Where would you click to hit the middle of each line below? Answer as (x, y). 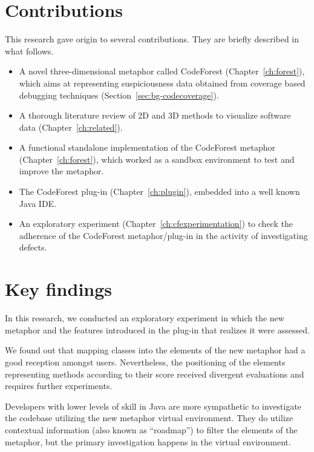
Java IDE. (38, 203)
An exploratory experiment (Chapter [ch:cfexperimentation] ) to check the (156, 224)
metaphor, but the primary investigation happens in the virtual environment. (148, 441)
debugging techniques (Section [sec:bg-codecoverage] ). (119, 95)
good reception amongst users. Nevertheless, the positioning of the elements (145, 362)
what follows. (29, 51)
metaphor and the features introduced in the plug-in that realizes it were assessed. (157, 329)
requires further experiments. (59, 386)
